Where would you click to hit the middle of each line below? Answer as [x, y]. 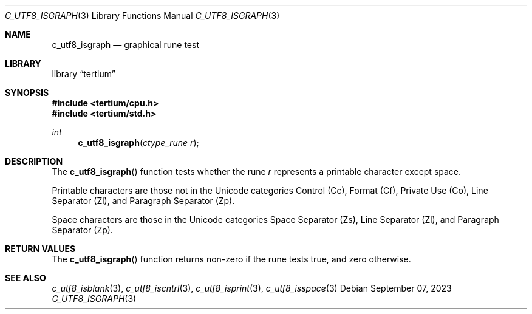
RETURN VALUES [40, 249]
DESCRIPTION [34, 161]
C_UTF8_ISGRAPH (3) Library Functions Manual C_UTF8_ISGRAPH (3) [142, 15]
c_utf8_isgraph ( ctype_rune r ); [138, 142]
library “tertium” [84, 74]
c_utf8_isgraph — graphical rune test [125, 45]
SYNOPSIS [27, 93]
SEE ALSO [26, 278]
